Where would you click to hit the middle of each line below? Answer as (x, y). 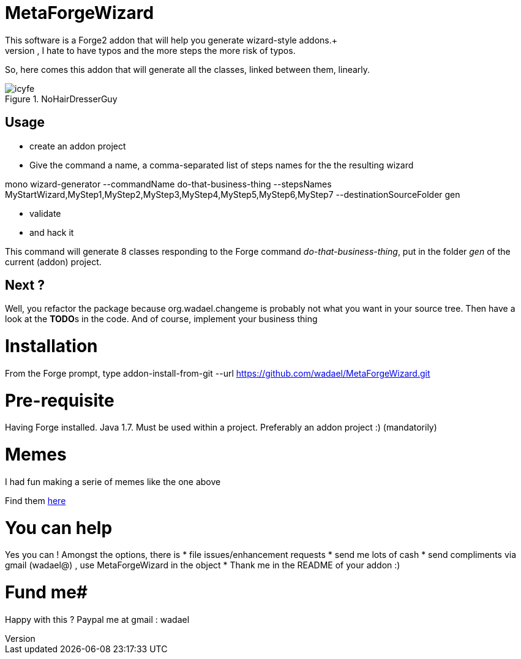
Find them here (36, 500)
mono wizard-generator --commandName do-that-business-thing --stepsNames (168, 184)
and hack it (52, 232)
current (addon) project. (53, 262)
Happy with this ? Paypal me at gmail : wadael (97, 619)
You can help (59, 528)
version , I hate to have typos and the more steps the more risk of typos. (150, 50)
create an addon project (78, 146)
